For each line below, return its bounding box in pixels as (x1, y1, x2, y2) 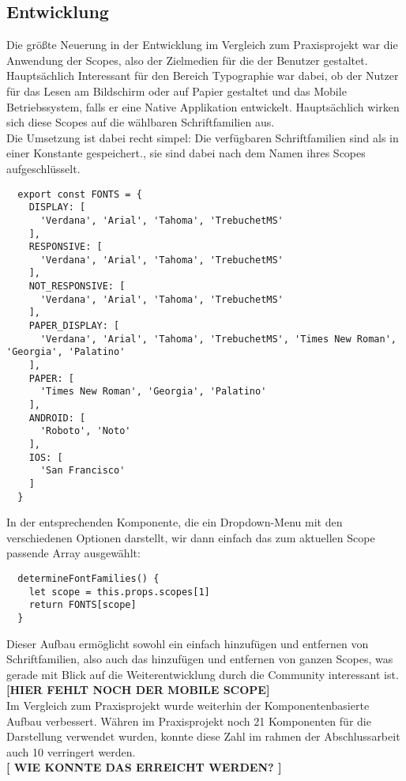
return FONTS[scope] (28, 599, 137, 611)
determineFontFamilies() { (17, 573, 160, 585)
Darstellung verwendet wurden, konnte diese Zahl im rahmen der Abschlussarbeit (6, 728, 400, 745)
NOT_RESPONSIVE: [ (28, 281, 126, 292)
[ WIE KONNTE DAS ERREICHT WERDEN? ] (6, 759, 282, 775)
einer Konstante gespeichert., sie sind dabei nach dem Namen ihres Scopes (6, 145, 366, 161)
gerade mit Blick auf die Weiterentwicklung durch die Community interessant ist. (6, 666, 399, 682)
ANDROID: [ (28, 412, 86, 424)
